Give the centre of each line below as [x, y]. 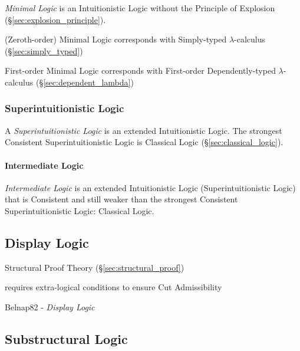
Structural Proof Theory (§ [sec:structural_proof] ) [95, 267]
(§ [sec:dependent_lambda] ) [85, 82]
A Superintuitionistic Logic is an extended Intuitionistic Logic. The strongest [144, 130]
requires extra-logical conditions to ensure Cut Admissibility [113, 287]
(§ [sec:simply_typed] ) [44, 50]
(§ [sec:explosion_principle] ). [55, 19]
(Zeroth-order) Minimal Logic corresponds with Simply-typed [116, 39]
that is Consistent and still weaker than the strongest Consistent [121, 199]
